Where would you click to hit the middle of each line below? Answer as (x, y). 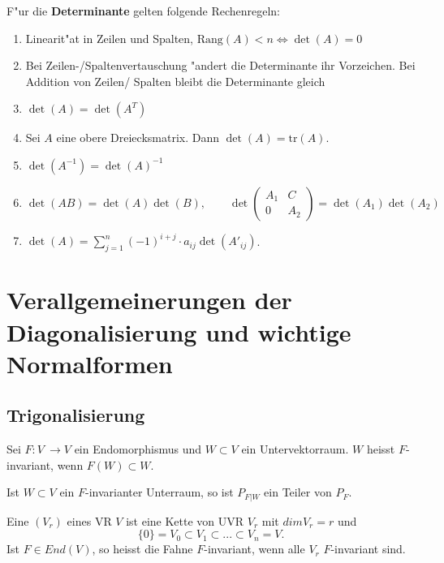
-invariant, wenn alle (254, 549)
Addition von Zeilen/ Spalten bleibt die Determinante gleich (175, 81)
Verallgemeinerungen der (149, 300)
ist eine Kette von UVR (185, 520)
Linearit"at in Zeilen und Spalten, (109, 38)
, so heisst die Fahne (142, 549)
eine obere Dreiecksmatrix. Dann (138, 138)
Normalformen (90, 363)
